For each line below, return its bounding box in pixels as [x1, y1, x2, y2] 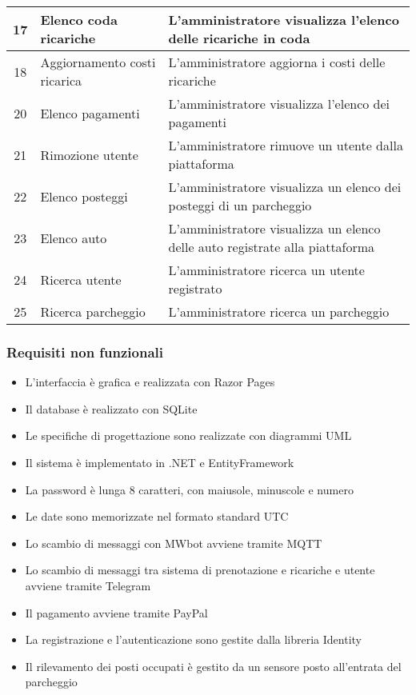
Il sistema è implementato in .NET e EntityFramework [25, 454, 294, 470]
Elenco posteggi [40, 186, 128, 206]
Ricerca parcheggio [40, 302, 146, 321]
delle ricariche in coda [168, 29, 310, 47]
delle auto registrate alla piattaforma [168, 238, 375, 256]
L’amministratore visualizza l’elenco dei [168, 94, 390, 113]
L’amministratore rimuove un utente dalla [168, 136, 403, 154]
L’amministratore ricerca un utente [168, 261, 365, 279]
